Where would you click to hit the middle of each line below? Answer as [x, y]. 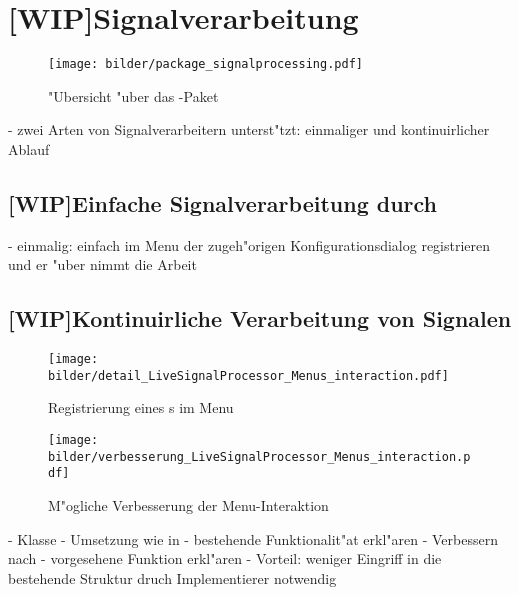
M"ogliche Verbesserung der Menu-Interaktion [188, 505]
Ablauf [29, 148]
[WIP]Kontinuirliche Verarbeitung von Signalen [260, 318]
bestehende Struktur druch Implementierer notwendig [172, 577]
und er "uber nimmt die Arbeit [102, 264]
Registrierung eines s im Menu [141, 407]
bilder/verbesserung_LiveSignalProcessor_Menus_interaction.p [259, 456]
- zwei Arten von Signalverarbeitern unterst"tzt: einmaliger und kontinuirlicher [249, 129]
